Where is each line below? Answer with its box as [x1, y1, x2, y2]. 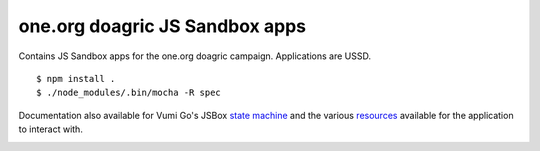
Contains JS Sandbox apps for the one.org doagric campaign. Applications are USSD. [18, 50, 372, 62]
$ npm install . [36, 73, 116, 84]
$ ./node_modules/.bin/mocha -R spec [36, 87, 222, 99]
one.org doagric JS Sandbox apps [18, 15, 307, 37]
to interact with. [18, 123, 84, 135]
